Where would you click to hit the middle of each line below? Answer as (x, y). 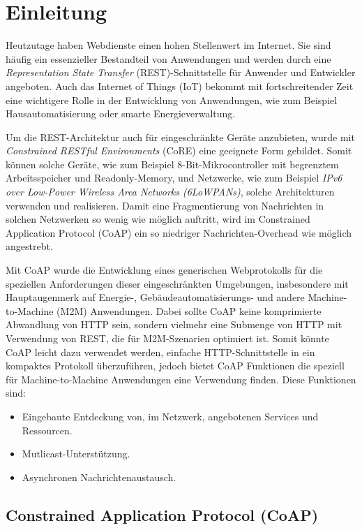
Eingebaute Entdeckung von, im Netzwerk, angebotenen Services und (170, 416)
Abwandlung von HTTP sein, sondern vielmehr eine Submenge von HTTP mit (174, 324)
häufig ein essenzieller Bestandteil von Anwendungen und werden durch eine (168, 58)
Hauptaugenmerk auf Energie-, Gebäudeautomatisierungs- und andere (155, 297)
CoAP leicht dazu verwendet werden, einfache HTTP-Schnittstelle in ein (160, 352)
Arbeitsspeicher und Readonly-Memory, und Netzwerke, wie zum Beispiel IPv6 (174, 178)
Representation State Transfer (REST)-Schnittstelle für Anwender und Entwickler (181, 72)
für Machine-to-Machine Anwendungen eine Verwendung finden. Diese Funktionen (181, 379)
